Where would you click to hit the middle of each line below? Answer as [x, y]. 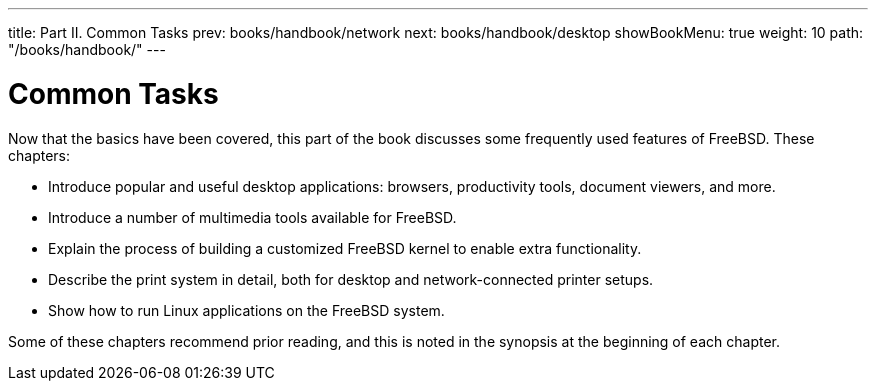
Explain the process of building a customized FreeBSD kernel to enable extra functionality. [345, 248]
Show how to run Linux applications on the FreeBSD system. [246, 310]
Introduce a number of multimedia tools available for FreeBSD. [252, 217]
